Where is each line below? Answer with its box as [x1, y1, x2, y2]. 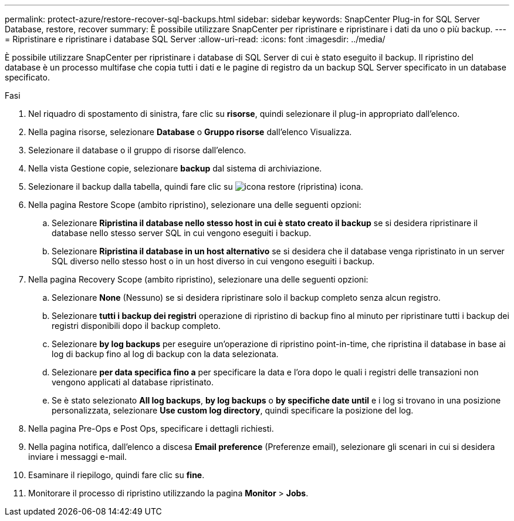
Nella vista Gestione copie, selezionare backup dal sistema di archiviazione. [28, 163, 322, 173]
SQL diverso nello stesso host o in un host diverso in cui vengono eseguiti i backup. [52, 256, 375, 266]
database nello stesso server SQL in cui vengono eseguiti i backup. [52, 228, 312, 238]
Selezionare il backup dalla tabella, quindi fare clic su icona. [28, 181, 363, 191]
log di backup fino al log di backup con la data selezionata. [52, 349, 279, 359]
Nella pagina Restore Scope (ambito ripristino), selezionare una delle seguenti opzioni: [28, 200, 361, 210]
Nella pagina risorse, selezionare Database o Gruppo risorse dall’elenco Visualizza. [28, 127, 352, 137]
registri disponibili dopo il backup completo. [52, 321, 221, 331]
